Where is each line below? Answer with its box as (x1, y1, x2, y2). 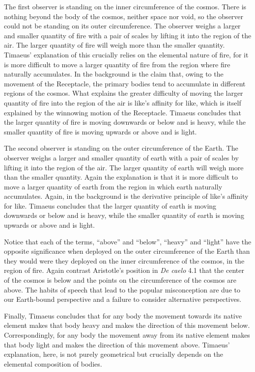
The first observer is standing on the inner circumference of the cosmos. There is (4, 1, 247, 11)
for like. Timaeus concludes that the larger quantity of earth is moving (4, 200, 217, 211)
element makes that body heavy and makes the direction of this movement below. (4, 320, 250, 330)
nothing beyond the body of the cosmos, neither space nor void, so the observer (4, 11, 244, 21)
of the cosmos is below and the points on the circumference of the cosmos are (4, 275, 237, 285)
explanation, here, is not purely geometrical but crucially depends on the (4, 349, 224, 359)
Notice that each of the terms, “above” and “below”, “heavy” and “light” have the (4, 236, 252, 246)
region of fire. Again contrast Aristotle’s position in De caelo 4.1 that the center (4, 265, 244, 275)
